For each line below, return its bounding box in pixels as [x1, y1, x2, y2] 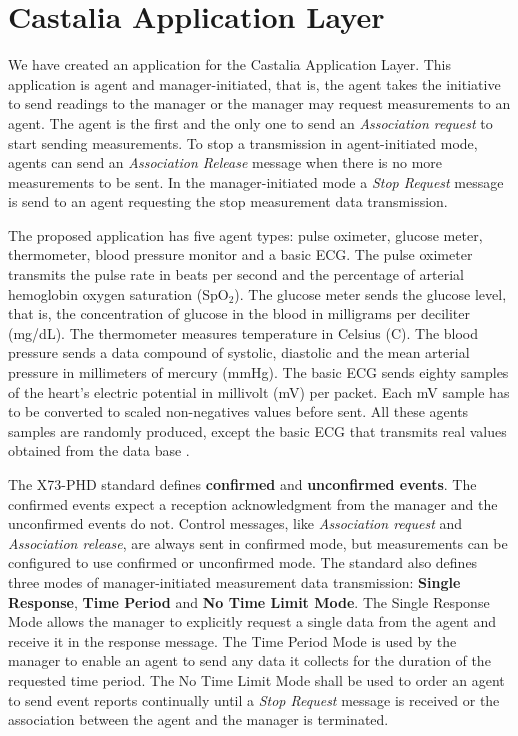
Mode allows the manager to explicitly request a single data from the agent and [8, 611, 496, 632]
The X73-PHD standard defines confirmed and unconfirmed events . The [8, 474, 477, 494]
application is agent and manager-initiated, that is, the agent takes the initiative [8, 73, 501, 94]
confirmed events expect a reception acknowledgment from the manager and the [8, 493, 498, 514]
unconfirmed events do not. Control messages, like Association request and [8, 513, 463, 534]
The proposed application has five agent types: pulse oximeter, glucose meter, [8, 224, 483, 245]
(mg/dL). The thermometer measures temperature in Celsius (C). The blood [8, 322, 479, 343]
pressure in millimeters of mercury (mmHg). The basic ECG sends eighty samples [8, 362, 509, 383]
